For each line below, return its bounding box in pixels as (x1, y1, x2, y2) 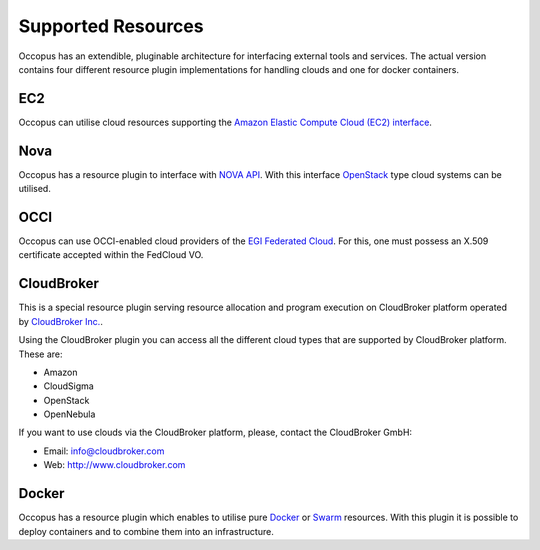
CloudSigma (43, 380, 94, 392)
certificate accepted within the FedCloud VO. (18, 249, 204, 261)
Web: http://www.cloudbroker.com (43, 459, 186, 471)
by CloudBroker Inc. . (18, 315, 104, 327)
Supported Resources (18, 15, 204, 37)
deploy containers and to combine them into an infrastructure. (18, 525, 274, 537)
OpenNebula (43, 408, 96, 420)
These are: (18, 348, 64, 360)
